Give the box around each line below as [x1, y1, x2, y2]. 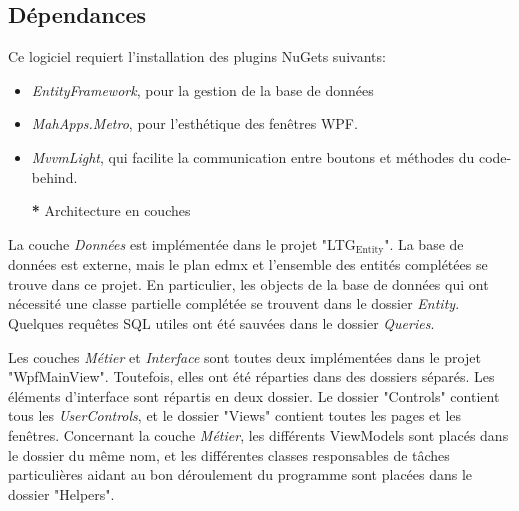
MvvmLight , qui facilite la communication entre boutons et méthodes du [31, 146, 475, 167]
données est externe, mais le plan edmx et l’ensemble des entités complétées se [8, 254, 488, 275]
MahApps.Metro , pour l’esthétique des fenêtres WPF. [31, 113, 358, 134]
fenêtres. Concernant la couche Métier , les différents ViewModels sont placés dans [8, 424, 509, 445]
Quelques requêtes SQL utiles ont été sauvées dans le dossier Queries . [8, 313, 435, 333]
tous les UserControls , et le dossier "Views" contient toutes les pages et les [8, 405, 462, 426]
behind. [31, 166, 78, 187]
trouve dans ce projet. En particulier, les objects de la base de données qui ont [8, 273, 489, 294]
